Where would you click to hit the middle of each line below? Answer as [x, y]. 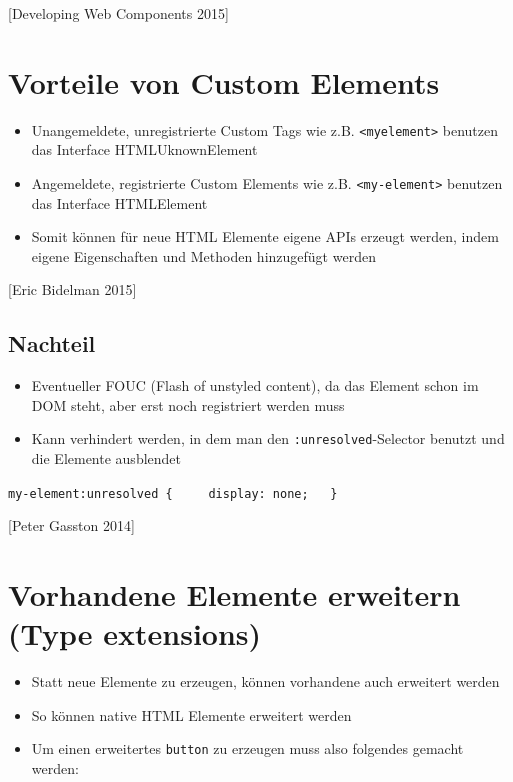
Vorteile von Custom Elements [224, 81]
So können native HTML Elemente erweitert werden [191, 714]
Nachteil [52, 343]
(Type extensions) [135, 633]
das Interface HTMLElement [119, 202]
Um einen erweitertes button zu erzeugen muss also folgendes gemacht [247, 748]
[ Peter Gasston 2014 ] [71, 525]
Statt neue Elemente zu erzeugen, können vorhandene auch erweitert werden [265, 681]
